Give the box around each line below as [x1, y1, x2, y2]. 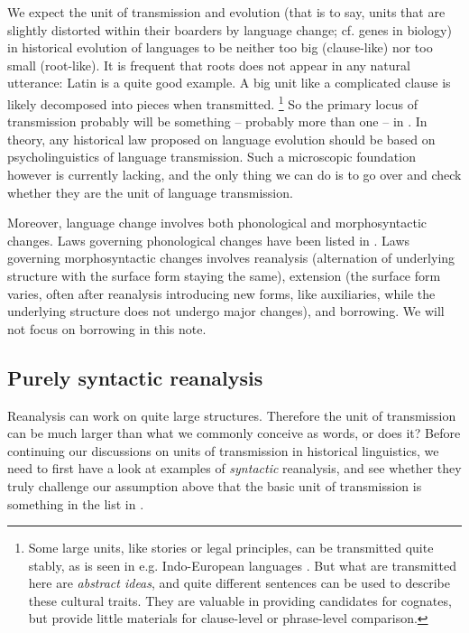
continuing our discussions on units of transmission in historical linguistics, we [7, 441, 439, 460]
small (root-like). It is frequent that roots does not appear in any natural [7, 55, 410, 74]
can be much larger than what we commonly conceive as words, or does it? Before [7, 424, 461, 442]
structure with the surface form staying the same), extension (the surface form [7, 265, 441, 284]
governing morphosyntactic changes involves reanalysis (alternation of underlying [7, 248, 455, 267]
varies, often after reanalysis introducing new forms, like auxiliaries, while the [7, 284, 436, 303]
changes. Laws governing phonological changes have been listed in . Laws [7, 230, 410, 249]
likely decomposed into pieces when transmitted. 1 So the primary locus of [7, 91, 418, 113]
